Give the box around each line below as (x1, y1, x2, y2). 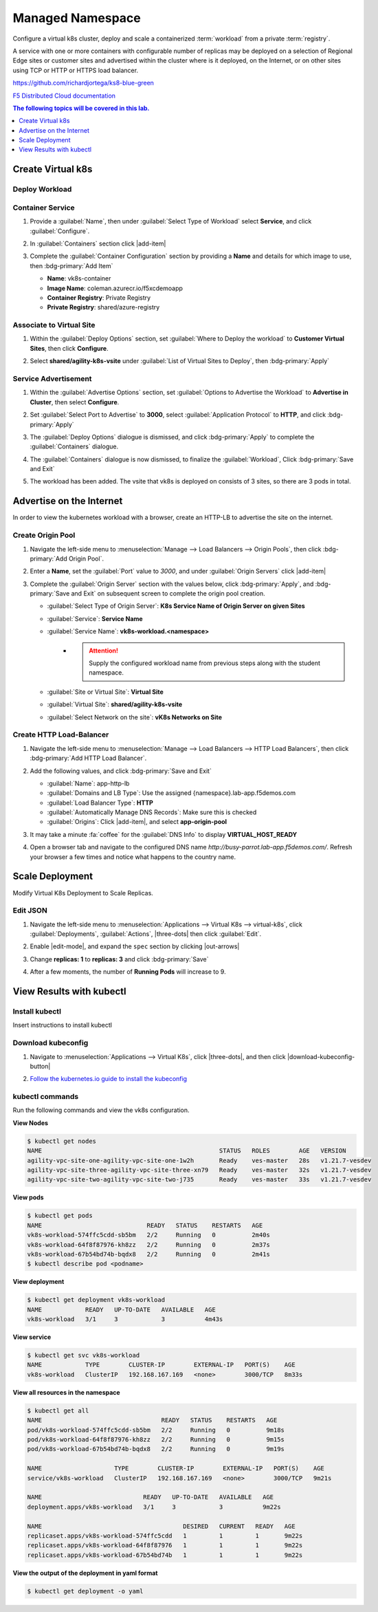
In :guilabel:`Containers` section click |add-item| (30, 239, 166, 248)
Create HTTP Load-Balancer (12, 730, 109, 739)
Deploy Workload (12, 184, 72, 194)
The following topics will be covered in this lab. (12, 104, 150, 112)
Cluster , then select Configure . (30, 397, 120, 406)
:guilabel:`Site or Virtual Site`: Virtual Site (47, 688, 164, 696)
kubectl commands (12, 1092, 79, 1102)
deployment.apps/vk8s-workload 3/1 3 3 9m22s (27, 1503, 281, 1511)
